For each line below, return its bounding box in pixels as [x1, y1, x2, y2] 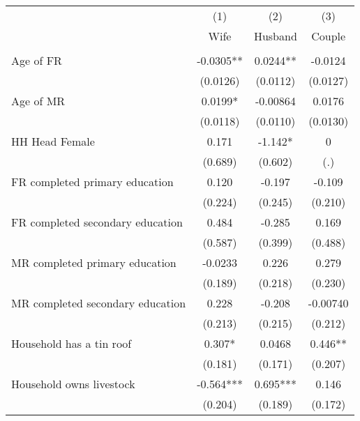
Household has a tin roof [11, 335, 132, 351]
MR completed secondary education [11, 295, 186, 311]
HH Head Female [11, 133, 95, 149]
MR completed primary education [11, 254, 177, 270]
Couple [311, 28, 346, 44]
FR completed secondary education [11, 214, 183, 230]
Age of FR [11, 52, 62, 68]
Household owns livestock [11, 376, 135, 392]
